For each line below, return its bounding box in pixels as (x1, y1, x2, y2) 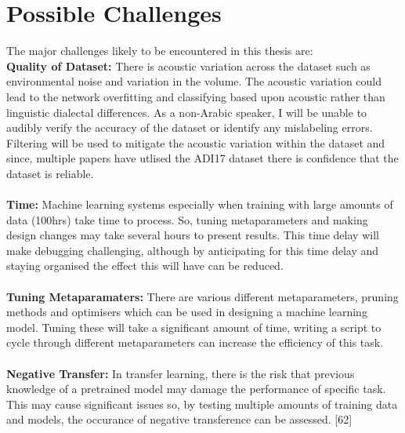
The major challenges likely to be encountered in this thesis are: (6, 42, 313, 59)
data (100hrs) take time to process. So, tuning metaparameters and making (6, 211, 368, 227)
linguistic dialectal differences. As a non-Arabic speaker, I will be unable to (6, 104, 367, 120)
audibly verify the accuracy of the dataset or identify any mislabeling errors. (6, 119, 373, 136)
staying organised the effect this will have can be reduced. (6, 257, 284, 274)
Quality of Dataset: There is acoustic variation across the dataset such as (6, 57, 371, 74)
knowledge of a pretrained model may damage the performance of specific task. (6, 380, 386, 397)
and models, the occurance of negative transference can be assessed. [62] (6, 411, 353, 428)
